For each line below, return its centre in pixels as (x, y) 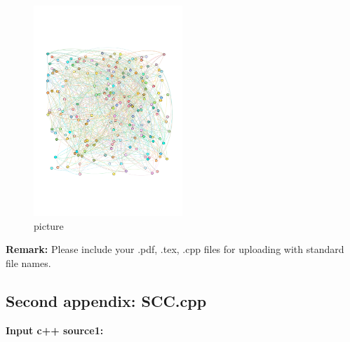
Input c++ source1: (55, 330)
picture (49, 225)
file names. (28, 262)
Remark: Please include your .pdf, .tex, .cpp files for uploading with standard (175, 249)
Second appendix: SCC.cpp (106, 300)
